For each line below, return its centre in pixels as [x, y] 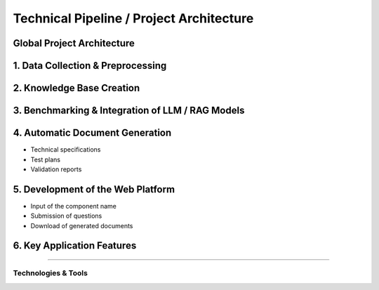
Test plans [46, 159]
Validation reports [56, 169]
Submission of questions [66, 216]
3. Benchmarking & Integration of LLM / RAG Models [129, 111]
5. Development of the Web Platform [94, 189]
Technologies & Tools [50, 273]
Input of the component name [74, 206]
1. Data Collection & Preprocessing [90, 66]
